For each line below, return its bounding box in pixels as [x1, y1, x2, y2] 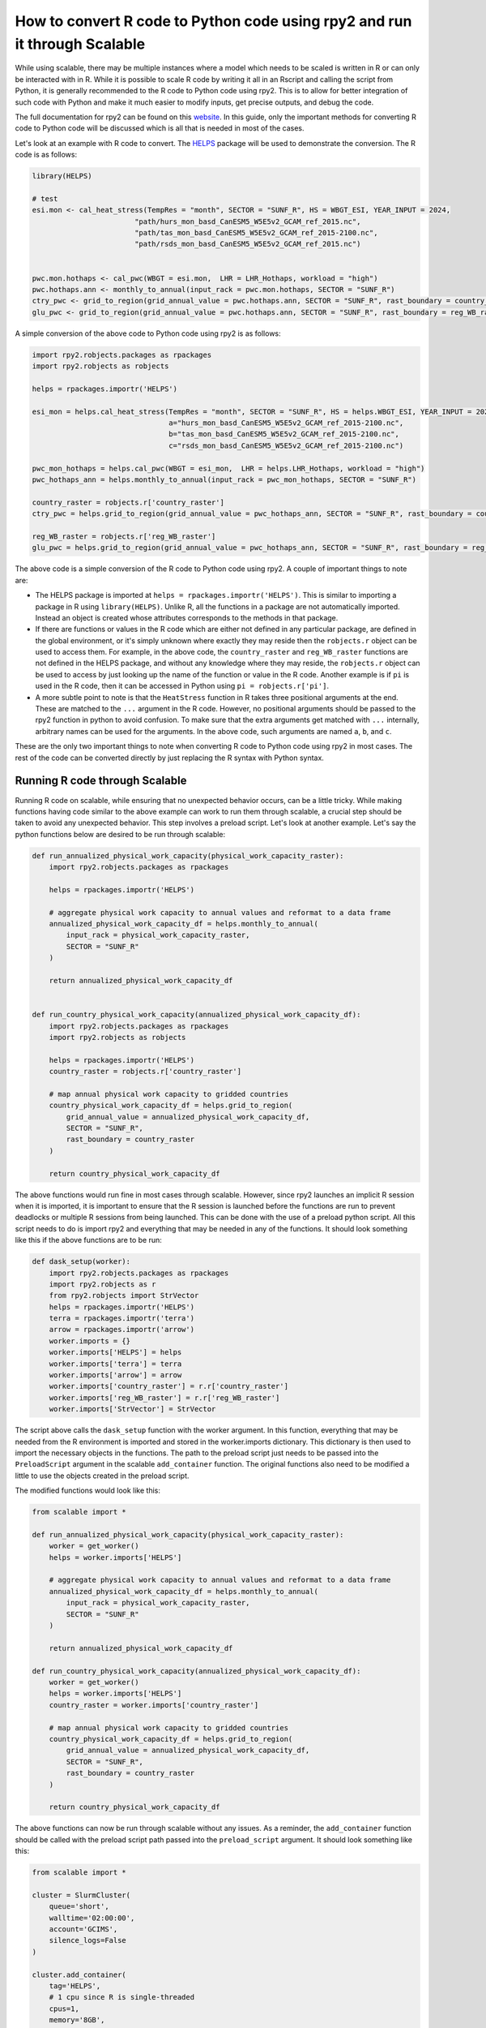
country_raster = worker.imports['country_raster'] [49, 1700, 259, 1709]
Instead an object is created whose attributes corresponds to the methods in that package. [35, 612, 339, 622]
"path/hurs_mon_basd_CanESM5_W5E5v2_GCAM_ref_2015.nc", [134, 217, 361, 226]
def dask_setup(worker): [32, 1257, 131, 1266]
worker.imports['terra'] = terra [49, 1359, 182, 1368]
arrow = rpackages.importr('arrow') [49, 1325, 194, 1334]
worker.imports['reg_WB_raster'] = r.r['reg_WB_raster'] [49, 1393, 280, 1403]
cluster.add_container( [32, 1970, 127, 1979]
